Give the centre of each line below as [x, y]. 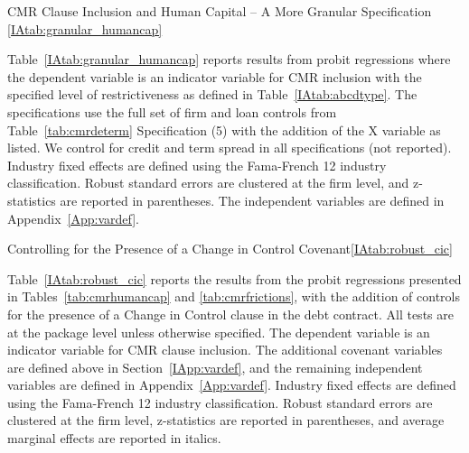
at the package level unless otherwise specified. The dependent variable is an [219, 332]
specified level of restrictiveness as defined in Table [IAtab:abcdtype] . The [212, 94]
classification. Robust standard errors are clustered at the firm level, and [208, 183]
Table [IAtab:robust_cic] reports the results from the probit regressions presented [234, 278]
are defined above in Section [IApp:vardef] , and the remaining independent [215, 367]
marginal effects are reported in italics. [114, 438]
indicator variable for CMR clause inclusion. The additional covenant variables [225, 350]
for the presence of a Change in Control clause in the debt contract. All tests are [230, 314]
